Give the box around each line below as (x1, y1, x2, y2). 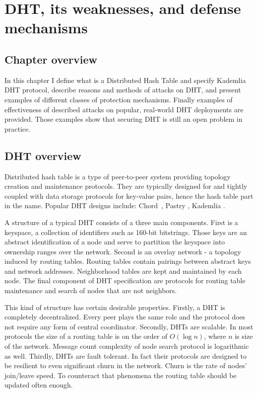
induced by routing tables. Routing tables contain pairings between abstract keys (4, 256, 251, 266)
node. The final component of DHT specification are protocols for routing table (4, 275, 246, 286)
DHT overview (4, 148, 81, 163)
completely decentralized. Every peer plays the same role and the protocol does (4, 312, 246, 322)
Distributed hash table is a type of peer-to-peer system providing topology (4, 171, 231, 181)
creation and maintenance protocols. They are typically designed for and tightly (4, 181, 248, 191)
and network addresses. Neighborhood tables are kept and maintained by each (4, 265, 242, 276)
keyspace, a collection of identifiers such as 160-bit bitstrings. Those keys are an (4, 227, 247, 237)
